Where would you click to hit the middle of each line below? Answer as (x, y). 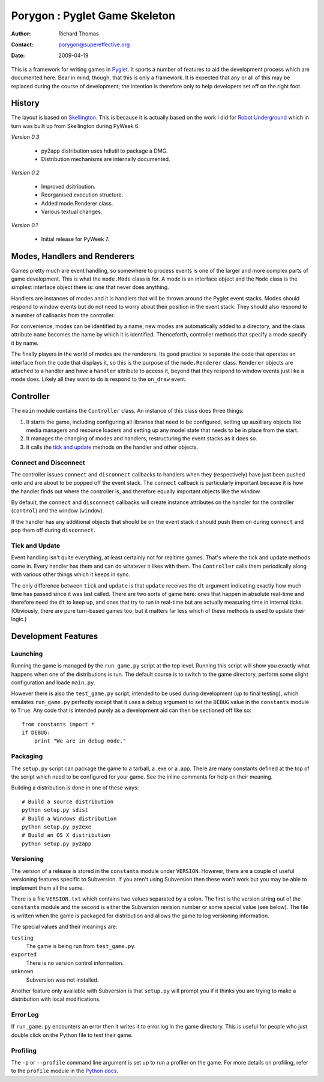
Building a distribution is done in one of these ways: (75, 788)
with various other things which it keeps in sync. (71, 574)
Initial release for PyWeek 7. (75, 239)
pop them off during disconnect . (53, 530)
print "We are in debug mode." (80, 741)
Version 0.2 (25, 173)
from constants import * (58, 724)
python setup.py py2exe (57, 827)
